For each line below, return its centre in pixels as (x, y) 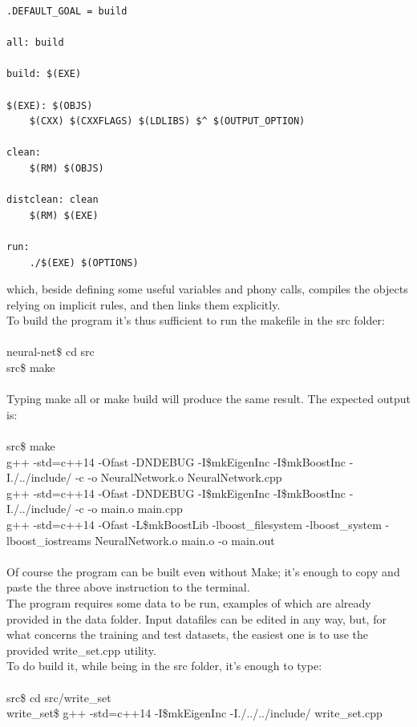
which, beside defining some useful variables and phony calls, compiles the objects (207, 289)
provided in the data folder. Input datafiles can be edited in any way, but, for (196, 618)
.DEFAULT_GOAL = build (67, 11)
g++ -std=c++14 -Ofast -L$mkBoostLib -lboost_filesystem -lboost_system (194, 524)
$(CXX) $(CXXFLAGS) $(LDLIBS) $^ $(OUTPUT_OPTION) (167, 121)
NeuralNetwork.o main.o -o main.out (185, 540)
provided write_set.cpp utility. (81, 650)
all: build (35, 43)
